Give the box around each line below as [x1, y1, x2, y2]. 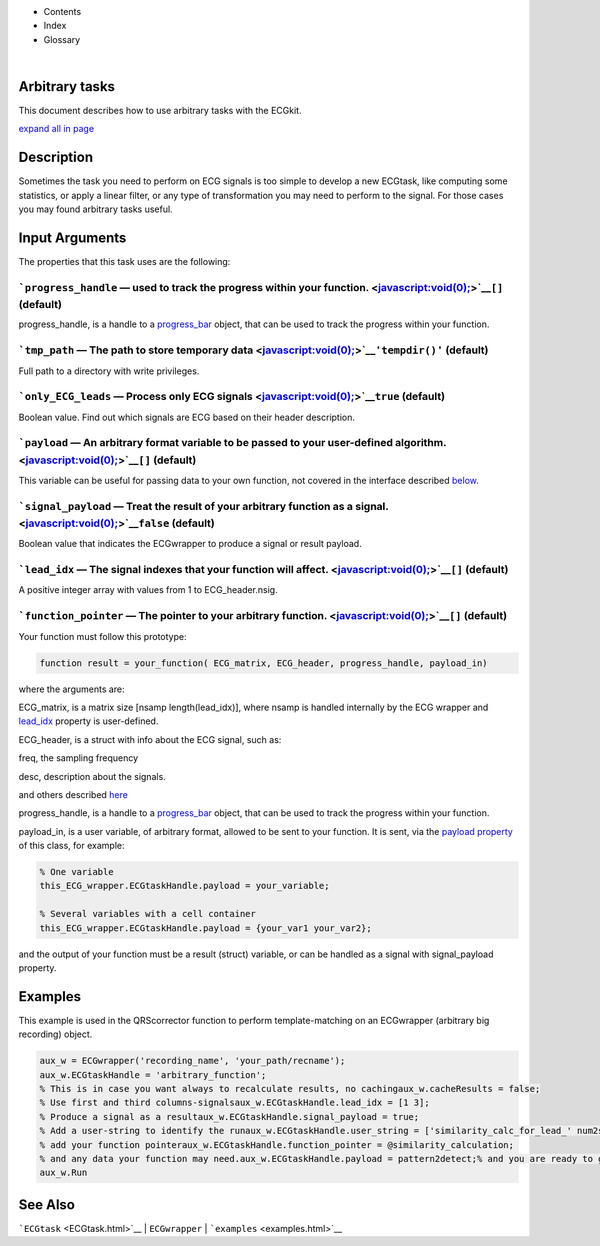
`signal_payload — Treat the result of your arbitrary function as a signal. [18, 499, 389, 513]
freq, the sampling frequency [18, 752, 139, 764]
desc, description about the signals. [18, 770, 167, 782]
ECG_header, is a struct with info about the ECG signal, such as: [18, 733, 282, 745]
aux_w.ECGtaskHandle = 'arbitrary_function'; [39, 1069, 267, 1080]
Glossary [43, 33, 81, 45]
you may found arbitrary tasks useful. [18, 203, 174, 215]
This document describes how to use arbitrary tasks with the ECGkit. [18, 105, 302, 117]
